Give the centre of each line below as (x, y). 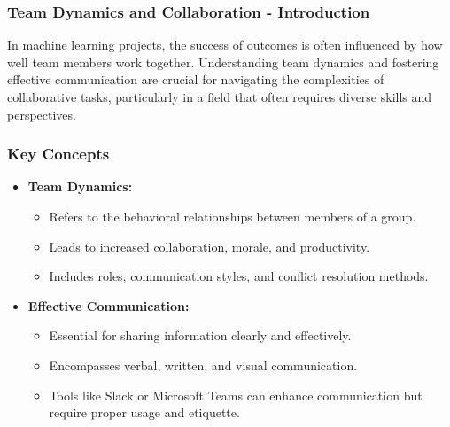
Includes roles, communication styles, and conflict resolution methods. (239, 276)
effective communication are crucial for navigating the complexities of (196, 79)
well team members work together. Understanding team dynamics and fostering (223, 62)
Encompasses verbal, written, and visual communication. (203, 365)
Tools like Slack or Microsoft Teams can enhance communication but (236, 395)
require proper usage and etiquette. (144, 412)
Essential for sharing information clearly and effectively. (200, 335)
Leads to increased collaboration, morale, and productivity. (209, 246)
